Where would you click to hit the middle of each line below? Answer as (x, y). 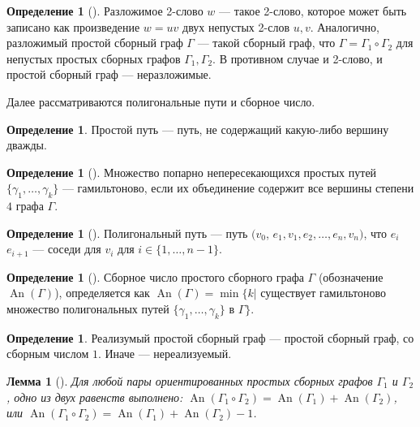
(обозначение (351, 276)
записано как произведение (73, 26)
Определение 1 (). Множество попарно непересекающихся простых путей (192, 172)
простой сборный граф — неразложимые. (109, 74)
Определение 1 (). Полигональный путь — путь (127, 233)
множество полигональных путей (88, 308)
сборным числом (48, 354)
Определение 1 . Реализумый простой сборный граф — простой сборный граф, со (210, 337)
